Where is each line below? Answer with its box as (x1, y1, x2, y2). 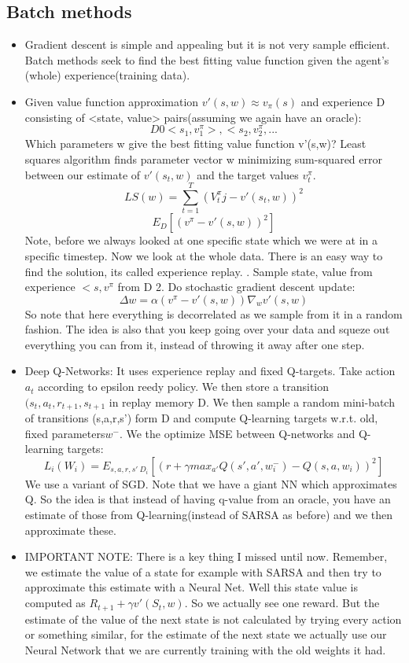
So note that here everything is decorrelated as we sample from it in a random (24, 305, 403, 322)
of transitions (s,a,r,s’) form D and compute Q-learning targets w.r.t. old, (24, 410, 378, 426)
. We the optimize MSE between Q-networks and (119, 425, 356, 441)
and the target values (197, 166, 299, 182)
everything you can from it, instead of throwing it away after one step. (24, 336, 365, 352)
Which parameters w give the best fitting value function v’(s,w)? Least (24, 135, 367, 152)
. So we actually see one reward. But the (184, 595, 380, 611)
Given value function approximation (24, 93, 199, 109)
